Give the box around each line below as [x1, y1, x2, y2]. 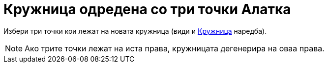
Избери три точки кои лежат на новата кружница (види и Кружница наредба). [3, 26, 267, 35]
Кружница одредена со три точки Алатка [3, 1, 291, 18]
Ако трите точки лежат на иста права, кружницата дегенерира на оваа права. [25, 43, 325, 53]
